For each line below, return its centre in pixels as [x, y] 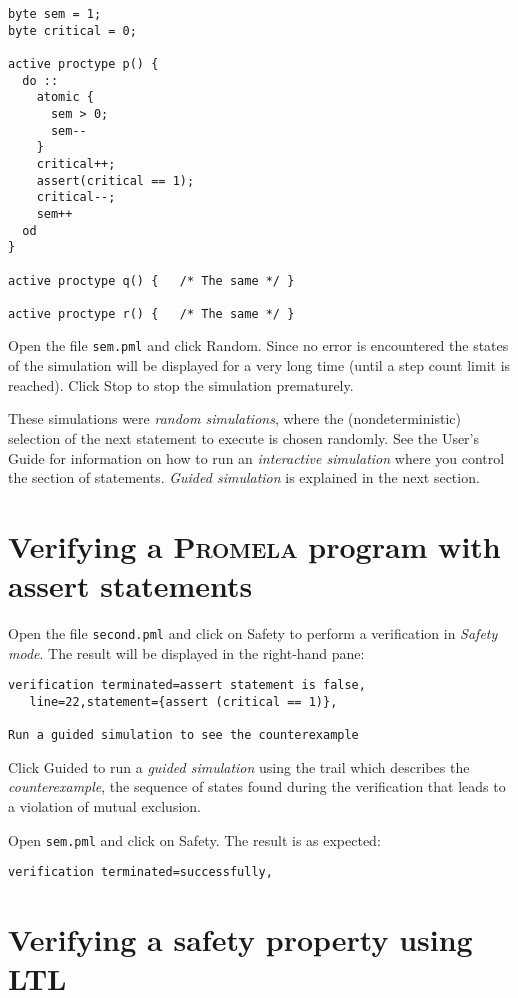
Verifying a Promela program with [254, 545]
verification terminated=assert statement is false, [187, 685]
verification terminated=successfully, [140, 872]
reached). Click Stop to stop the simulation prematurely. [181, 384]
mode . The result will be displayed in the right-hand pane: [186, 652]
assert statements [130, 585]
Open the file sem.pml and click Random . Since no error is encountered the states [258, 345]
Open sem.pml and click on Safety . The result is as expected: [194, 839]
